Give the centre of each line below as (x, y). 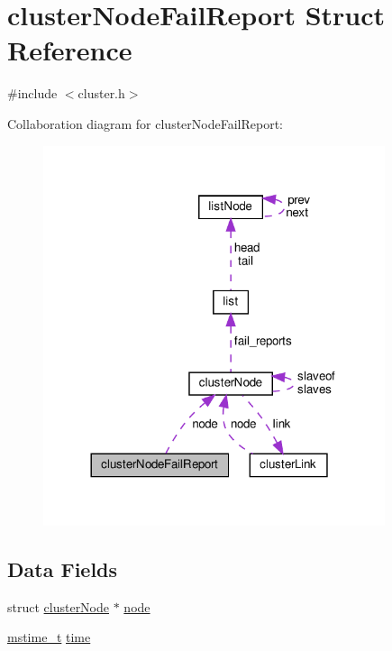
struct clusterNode (59, 606)
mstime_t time (49, 637)
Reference (70, 50)
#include (32, 93)
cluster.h (101, 93)
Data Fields (63, 568)
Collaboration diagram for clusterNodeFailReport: (145, 123)
